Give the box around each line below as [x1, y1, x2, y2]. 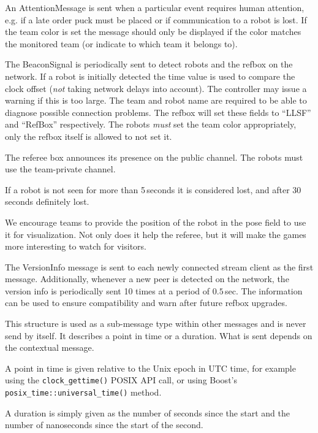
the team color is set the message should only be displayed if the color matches [5, 25, 301, 38]
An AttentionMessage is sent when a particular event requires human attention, [5, 1, 305, 13]
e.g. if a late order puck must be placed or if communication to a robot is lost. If [5, 13, 307, 26]
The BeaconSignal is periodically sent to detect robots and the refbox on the [5, 58, 293, 71]
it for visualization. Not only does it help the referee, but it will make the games [5, 228, 306, 240]
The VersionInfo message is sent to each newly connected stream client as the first [5, 260, 314, 273]
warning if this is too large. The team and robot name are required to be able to [5, 94, 307, 107]
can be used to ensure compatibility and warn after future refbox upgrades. [5, 296, 287, 309]
